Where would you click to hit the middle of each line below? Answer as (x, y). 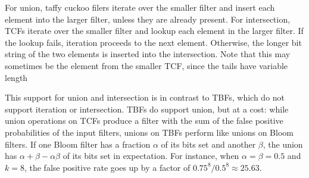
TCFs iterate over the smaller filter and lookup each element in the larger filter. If (154, 31)
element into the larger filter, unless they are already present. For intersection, (148, 19)
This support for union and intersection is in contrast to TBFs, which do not (145, 97)
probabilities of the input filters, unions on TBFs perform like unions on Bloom (149, 132)
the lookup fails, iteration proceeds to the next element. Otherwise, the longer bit (153, 42)
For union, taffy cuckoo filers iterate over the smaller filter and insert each (140, 7)
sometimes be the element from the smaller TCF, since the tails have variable (146, 65)
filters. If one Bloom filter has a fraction (78, 144)
